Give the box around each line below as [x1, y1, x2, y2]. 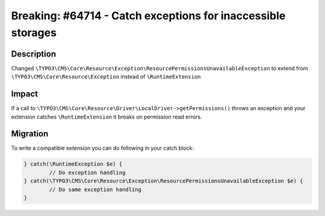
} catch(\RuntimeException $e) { [23, 161, 123, 168]
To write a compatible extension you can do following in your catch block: [11, 144, 194, 152]
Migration [11, 129, 49, 139]
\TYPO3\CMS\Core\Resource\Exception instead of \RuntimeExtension [11, 73, 201, 81]
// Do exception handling [49, 169, 126, 176]
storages [11, 26, 57, 39]
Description [11, 49, 57, 59]
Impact [11, 89, 39, 99]
